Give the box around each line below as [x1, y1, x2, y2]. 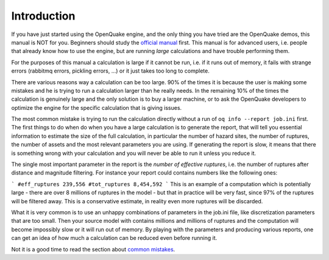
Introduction [11, 9, 76, 23]
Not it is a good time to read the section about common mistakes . [11, 245, 175, 253]
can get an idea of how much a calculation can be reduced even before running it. [11, 234, 218, 242]
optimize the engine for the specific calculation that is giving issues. [11, 104, 182, 111]
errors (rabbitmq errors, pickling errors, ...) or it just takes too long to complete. [11, 67, 210, 74]
